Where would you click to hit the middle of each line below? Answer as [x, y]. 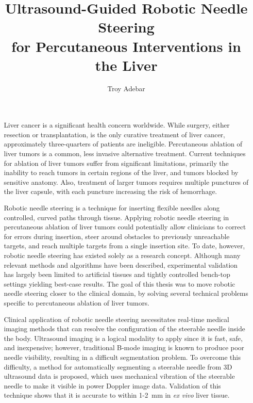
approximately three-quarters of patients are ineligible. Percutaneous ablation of [123, 144]
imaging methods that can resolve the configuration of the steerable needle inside [125, 329]
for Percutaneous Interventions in [126, 46]
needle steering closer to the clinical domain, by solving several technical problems [126, 293]
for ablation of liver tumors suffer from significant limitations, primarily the [116, 163]
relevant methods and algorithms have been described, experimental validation [121, 265]
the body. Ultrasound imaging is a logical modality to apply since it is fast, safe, [123, 338]
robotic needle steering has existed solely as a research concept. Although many [122, 255]
